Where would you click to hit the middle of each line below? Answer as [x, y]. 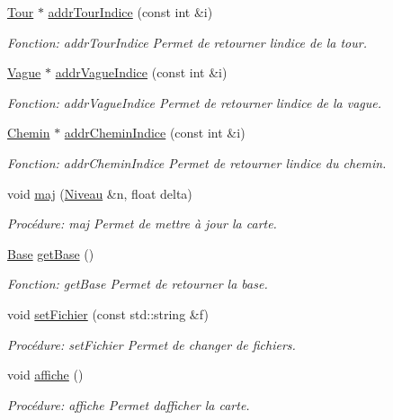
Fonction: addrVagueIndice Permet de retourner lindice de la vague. [195, 102]
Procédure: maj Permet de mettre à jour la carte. [142, 223]
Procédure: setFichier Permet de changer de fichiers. [152, 344]
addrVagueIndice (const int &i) [141, 72]
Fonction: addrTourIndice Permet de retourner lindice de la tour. [187, 42]
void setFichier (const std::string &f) [108, 313]
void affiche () [45, 375]
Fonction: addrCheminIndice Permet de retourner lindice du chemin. [197, 162]
